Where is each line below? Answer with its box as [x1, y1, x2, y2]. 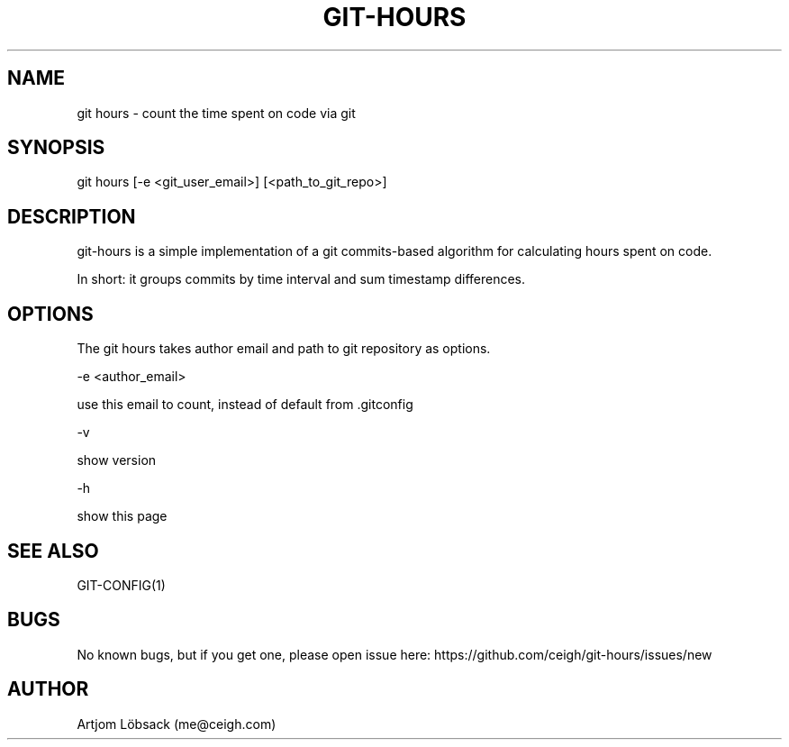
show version [77, 452, 157, 469]
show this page [77, 508, 168, 524]
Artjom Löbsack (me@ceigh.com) [77, 715, 277, 732]
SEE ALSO [7, 539, 99, 562]
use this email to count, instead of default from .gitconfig [77, 396, 413, 413]
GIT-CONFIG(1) [77, 577, 166, 593]
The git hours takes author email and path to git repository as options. [77, 341, 491, 357]
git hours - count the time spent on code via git [77, 105, 356, 121]
